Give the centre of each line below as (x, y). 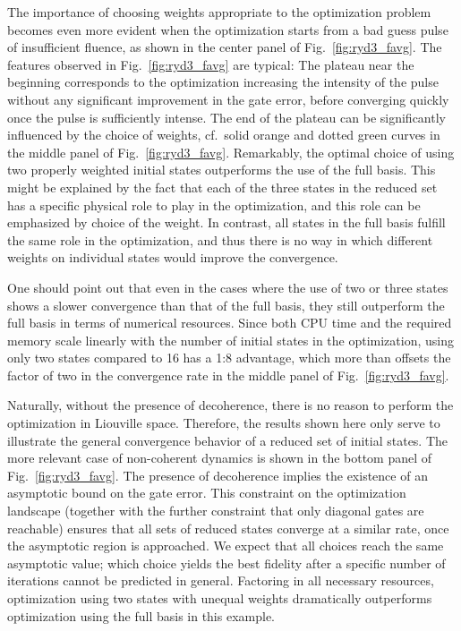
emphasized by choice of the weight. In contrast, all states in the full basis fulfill (226, 222)
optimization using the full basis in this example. (141, 615)
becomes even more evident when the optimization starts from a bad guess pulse (228, 29)
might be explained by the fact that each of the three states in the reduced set (222, 187)
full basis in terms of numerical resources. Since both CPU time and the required (230, 323)
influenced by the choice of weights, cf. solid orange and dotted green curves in (224, 135)
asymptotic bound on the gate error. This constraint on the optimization (207, 493)
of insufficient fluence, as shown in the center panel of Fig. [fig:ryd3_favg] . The (225, 47)
